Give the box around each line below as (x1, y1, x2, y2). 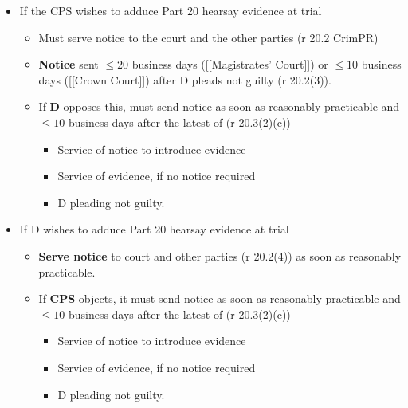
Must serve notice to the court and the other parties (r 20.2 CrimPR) (38, 29, 379, 45)
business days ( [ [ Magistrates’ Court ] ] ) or (131, 56, 328, 73)
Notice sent (38, 56, 99, 73)
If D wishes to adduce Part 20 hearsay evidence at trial (19, 221, 289, 237)
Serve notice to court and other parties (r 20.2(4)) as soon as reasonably (38, 247, 402, 264)
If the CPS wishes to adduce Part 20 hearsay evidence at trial (19, 2, 322, 18)
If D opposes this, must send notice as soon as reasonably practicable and (38, 98, 400, 115)
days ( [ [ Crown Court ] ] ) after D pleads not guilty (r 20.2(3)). (38, 71, 331, 88)
